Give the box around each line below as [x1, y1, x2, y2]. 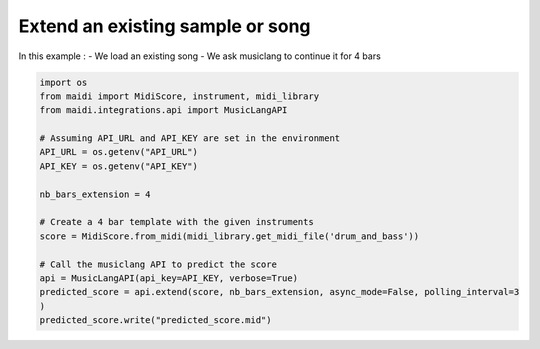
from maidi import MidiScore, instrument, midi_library [39, 90, 320, 102]
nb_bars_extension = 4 [39, 188, 151, 200]
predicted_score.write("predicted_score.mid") [39, 315, 272, 326]
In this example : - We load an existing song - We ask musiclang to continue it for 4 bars [18, 50, 382, 62]
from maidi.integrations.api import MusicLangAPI [39, 105, 288, 116]
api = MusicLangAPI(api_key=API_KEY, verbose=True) [39, 273, 299, 284]
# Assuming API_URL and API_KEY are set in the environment [39, 133, 341, 144]
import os [39, 76, 88, 88]
